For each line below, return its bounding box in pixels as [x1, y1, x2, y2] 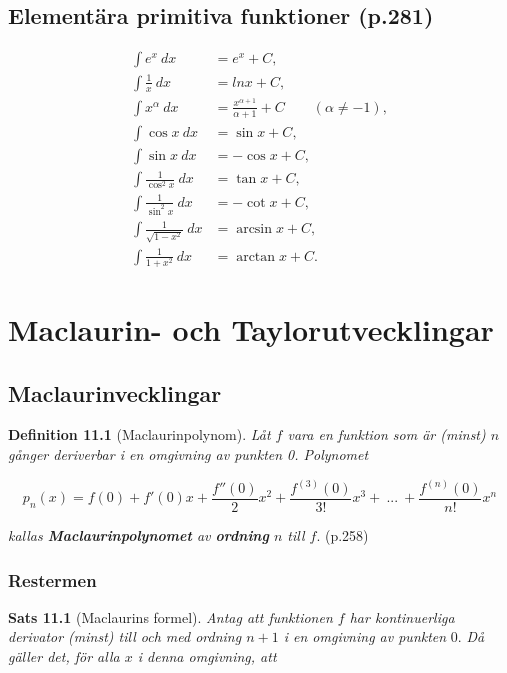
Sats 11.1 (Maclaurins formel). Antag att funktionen [8, 606, 333, 627]
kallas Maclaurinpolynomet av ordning [8, 525, 269, 546]
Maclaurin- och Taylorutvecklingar [8, 309, 494, 349]
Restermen [8, 567, 97, 592]
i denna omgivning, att [137, 646, 277, 667]
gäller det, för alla [8, 646, 120, 667]
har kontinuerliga [349, 606, 455, 627]
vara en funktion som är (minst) [287, 424, 486, 445]
